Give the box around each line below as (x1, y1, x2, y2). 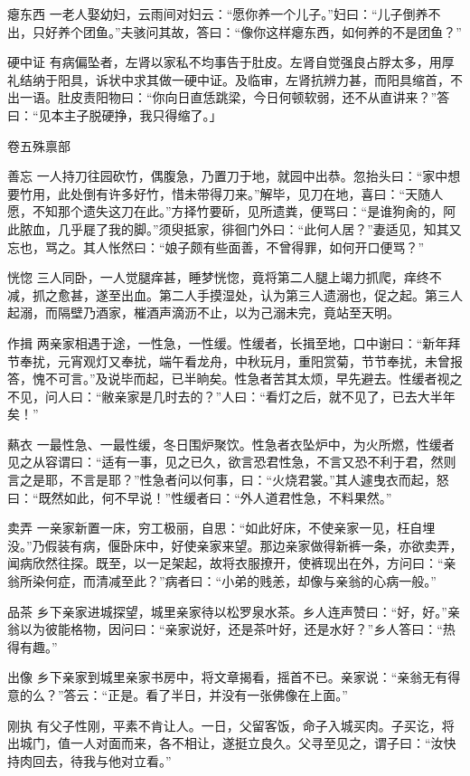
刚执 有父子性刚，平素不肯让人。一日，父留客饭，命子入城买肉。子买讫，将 (7, 715, 455, 734)
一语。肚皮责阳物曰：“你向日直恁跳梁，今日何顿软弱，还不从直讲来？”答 (19, 88, 450, 107)
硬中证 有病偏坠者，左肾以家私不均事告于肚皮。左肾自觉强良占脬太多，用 (7, 52, 442, 71)
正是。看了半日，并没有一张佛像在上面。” (108, 686, 348, 704)
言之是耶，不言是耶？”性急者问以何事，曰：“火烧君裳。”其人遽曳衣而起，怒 (7, 470, 449, 489)
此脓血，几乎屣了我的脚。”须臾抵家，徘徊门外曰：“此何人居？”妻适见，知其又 (7, 219, 462, 238)
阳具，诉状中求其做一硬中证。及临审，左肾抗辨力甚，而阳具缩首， (57, 70, 450, 89)
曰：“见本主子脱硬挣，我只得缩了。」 (7, 105, 222, 124)
